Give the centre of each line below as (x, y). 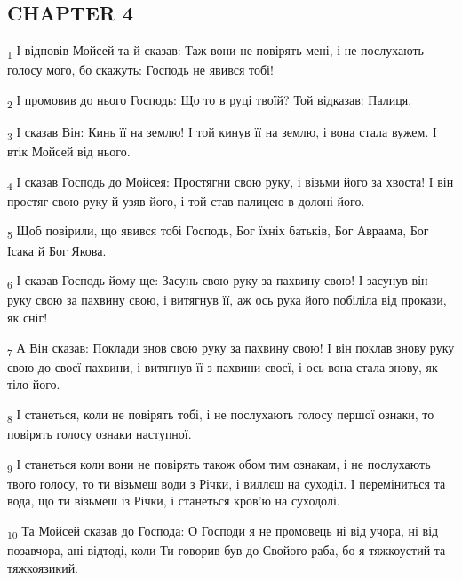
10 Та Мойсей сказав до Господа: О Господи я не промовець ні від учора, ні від (223, 531)
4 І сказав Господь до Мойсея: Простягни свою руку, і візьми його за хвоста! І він (231, 182)
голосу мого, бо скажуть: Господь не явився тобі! (140, 70)
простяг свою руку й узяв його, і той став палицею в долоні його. (186, 200)
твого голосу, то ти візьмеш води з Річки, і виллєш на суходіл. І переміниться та (227, 483)
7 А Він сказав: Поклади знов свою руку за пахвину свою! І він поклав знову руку (231, 348)
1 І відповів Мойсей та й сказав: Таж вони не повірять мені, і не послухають (215, 51)
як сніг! (28, 317)
